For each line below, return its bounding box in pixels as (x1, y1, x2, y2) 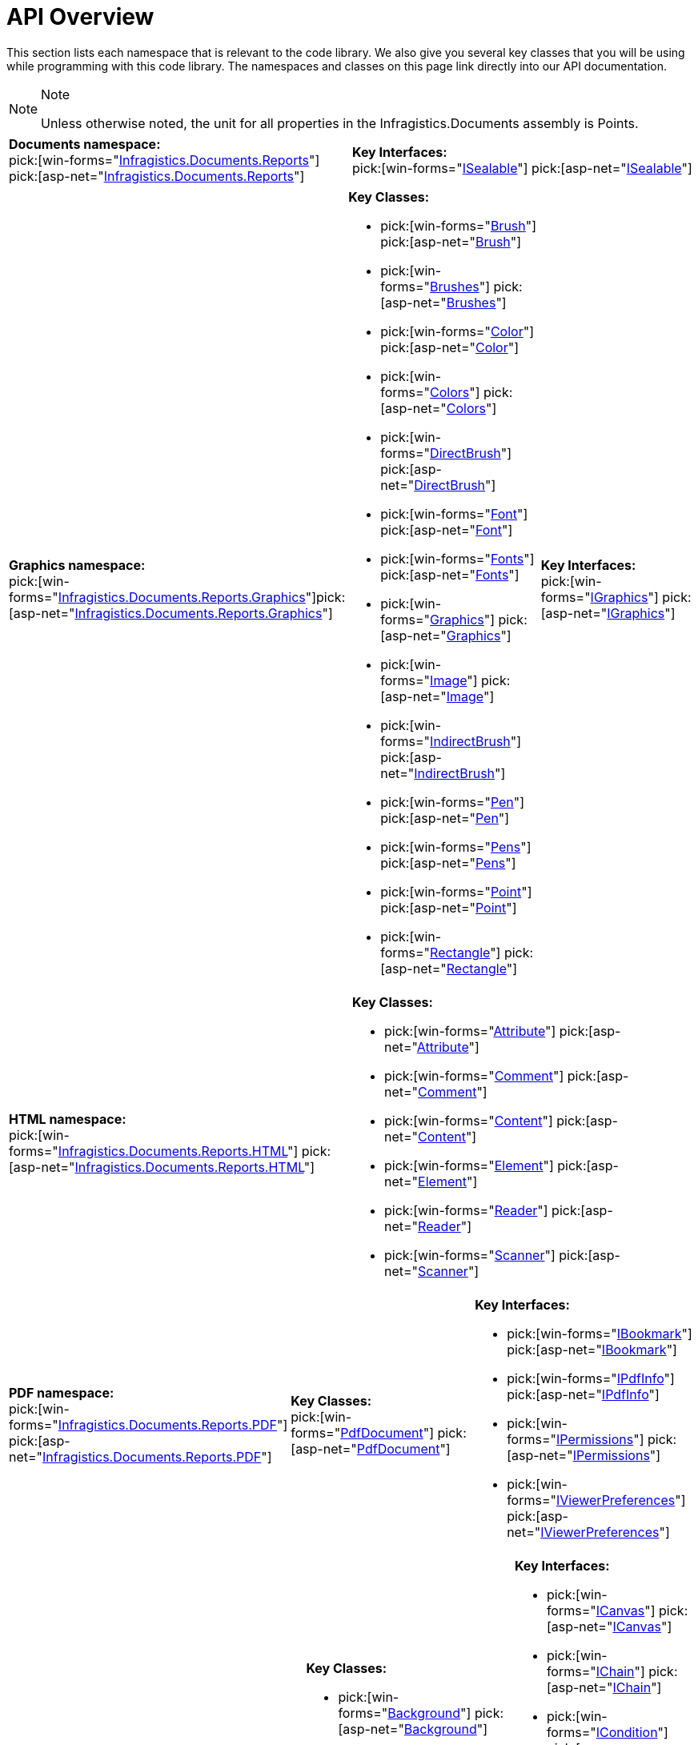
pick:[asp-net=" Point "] (380, 899, 517, 916)
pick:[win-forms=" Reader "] (384, 1201, 548, 1218)
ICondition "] (596, 1723, 668, 1740)
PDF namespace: (9, 1384, 114, 1401)
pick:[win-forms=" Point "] (380, 883, 532, 900)
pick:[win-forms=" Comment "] (384, 1067, 564, 1084)
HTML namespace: (9, 1110, 126, 1127)
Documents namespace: (9, 135, 161, 152)
